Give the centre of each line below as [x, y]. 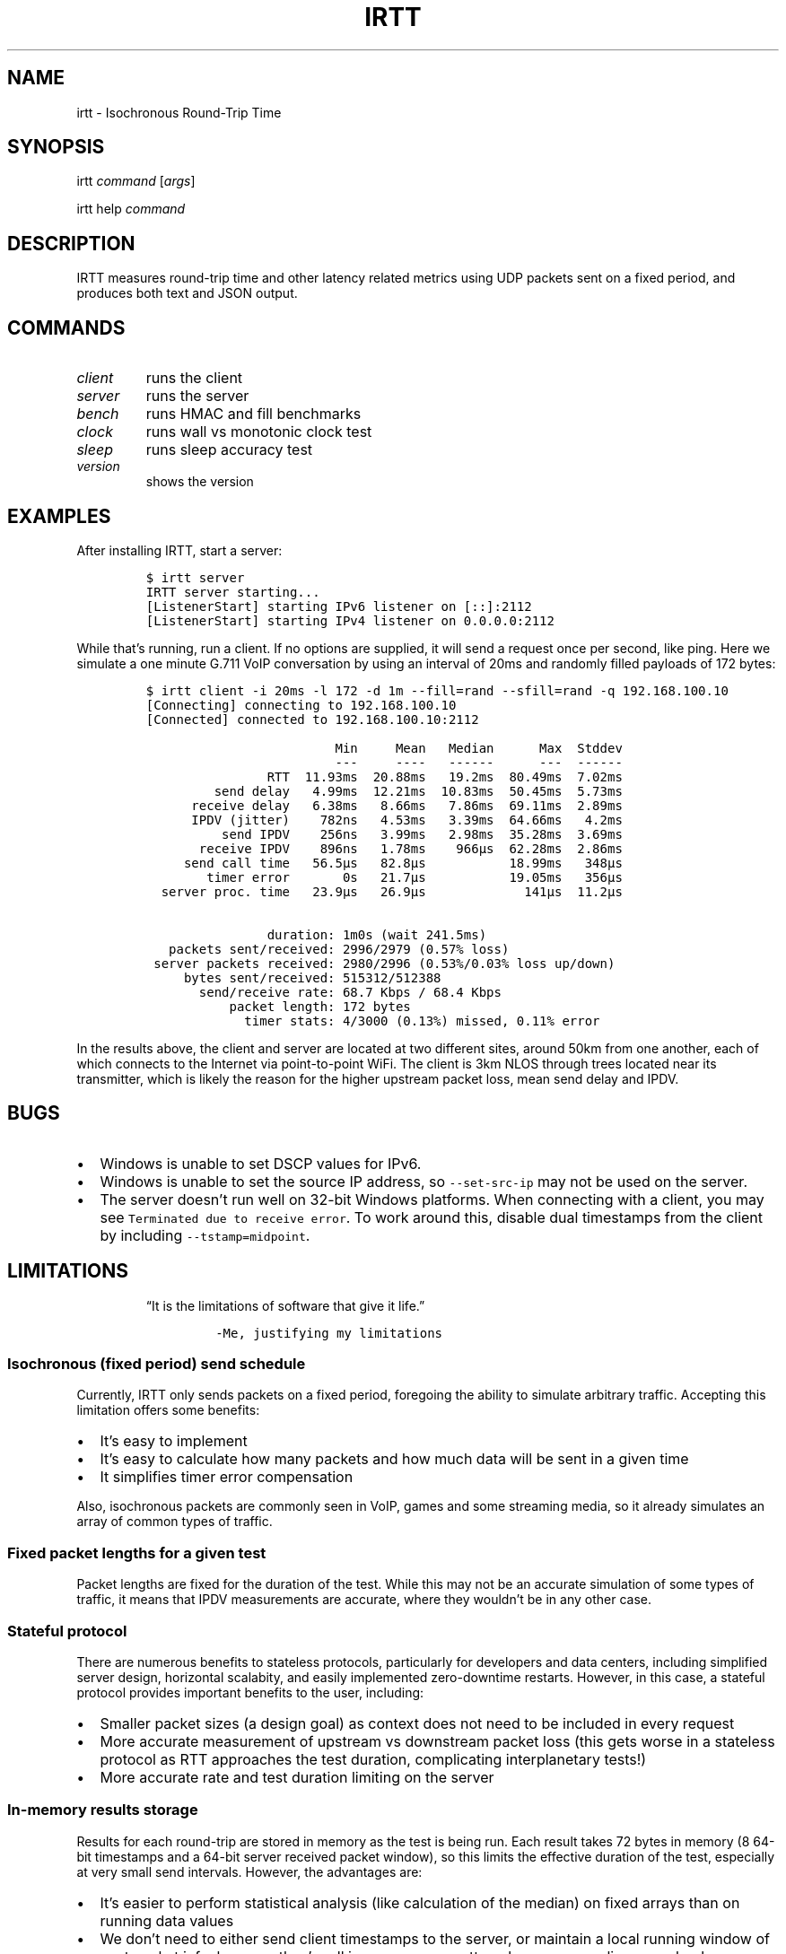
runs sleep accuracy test [229, 450]
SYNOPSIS [56, 147]
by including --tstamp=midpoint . [205, 1235]
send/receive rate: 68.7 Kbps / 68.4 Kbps [350, 992]
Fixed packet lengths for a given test [137, 1553]
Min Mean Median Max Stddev [479, 748]
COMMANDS [66, 327]
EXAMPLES [59, 516]
